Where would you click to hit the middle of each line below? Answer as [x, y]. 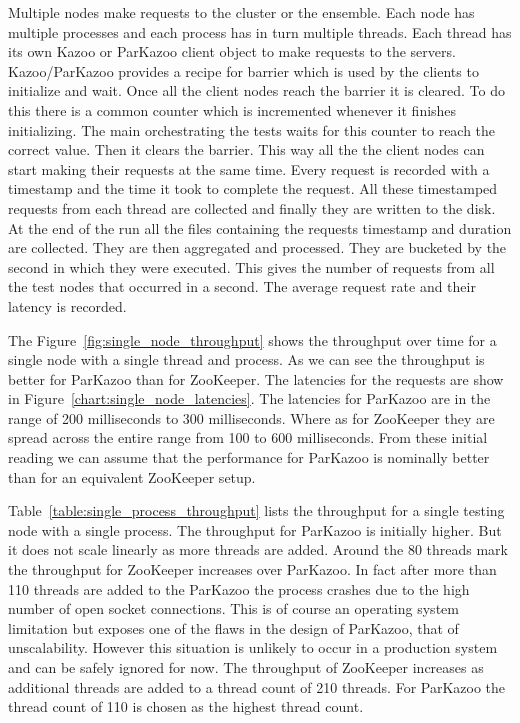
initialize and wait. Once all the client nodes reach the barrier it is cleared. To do [256, 90]
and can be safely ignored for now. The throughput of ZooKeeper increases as [246, 667]
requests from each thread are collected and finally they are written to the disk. [252, 207]
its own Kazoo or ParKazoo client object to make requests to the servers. [232, 51]
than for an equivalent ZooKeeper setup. [132, 476]
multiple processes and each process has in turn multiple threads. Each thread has [260, 31]
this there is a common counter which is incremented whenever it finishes [232, 109]
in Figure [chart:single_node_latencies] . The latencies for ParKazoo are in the [249, 398]
